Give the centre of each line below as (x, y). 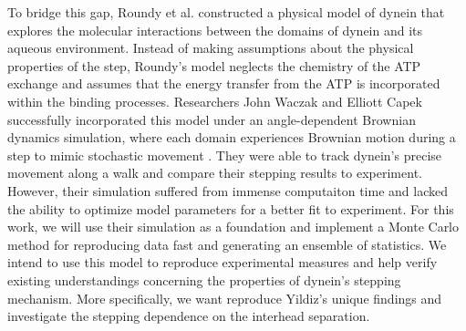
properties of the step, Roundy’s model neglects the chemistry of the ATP (214, 65)
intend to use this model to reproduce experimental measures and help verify (223, 262)
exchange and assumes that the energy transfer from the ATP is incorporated (224, 83)
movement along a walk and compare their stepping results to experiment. (215, 173)
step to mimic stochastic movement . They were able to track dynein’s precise (225, 155)
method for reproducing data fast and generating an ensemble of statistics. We (227, 244)
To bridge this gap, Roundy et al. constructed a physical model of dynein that (226, 12)
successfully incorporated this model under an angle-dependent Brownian (212, 119)
